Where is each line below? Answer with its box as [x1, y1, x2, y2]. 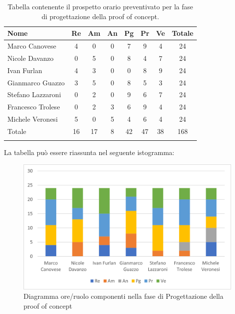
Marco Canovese [7, 41, 56, 51]
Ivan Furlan [7, 65, 43, 75]
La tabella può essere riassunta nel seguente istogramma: [4, 147, 175, 157]
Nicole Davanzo [7, 52, 54, 63]
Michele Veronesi [7, 114, 58, 124]
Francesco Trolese [7, 102, 60, 112]
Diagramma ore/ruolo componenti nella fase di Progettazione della [23, 291, 224, 301]
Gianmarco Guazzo [7, 77, 65, 87]
